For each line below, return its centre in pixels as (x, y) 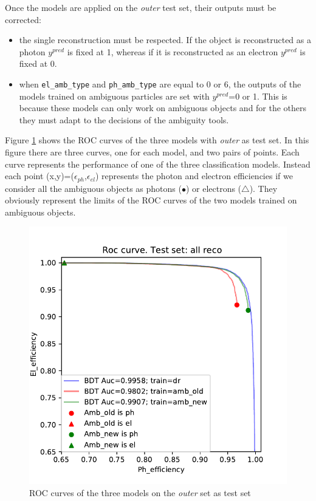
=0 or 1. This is (258, 96)
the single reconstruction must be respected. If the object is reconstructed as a (165, 40)
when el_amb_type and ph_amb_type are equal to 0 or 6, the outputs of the (160, 83)
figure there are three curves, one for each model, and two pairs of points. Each (152, 152)
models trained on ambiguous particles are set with (114, 96)
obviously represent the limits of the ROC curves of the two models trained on (151, 200)
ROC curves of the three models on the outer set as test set (140, 493)
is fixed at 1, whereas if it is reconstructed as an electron (173, 51)
